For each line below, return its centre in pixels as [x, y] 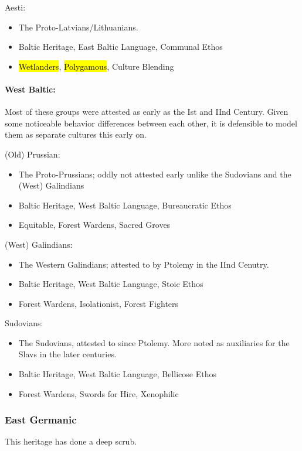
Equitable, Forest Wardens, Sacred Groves [94, 225]
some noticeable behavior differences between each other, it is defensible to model [151, 123]
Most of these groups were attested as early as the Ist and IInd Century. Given [147, 112]
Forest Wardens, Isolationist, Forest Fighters [99, 303]
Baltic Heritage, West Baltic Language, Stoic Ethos [111, 284]
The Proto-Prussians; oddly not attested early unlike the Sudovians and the [155, 174]
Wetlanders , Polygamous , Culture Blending [96, 66]
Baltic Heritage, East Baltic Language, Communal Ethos [121, 47]
